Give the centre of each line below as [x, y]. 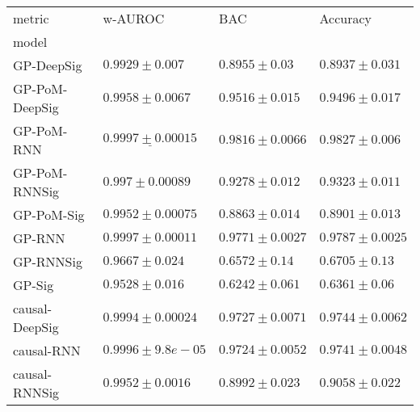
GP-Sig [34, 285]
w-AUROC [134, 18]
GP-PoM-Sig [49, 214]
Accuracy [346, 18]
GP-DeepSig [48, 65]
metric [31, 18]
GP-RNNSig [48, 261]
